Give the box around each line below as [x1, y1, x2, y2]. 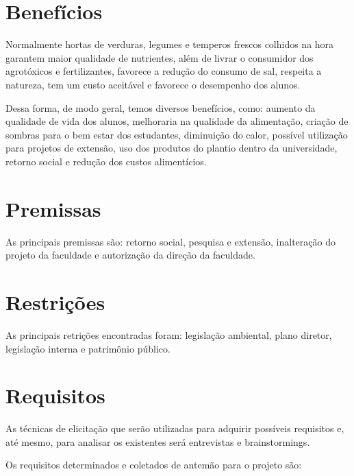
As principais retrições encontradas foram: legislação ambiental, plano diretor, [5, 327, 332, 342]
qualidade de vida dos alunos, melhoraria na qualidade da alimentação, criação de [5, 114, 349, 128]
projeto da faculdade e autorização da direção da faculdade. [5, 248, 255, 262]
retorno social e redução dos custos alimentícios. [5, 154, 207, 168]
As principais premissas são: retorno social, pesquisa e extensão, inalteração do [5, 234, 336, 248]
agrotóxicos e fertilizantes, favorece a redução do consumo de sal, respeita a [5, 64, 322, 78]
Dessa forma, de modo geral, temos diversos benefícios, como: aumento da [5, 100, 316, 115]
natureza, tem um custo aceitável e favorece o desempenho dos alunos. [5, 77, 301, 91]
